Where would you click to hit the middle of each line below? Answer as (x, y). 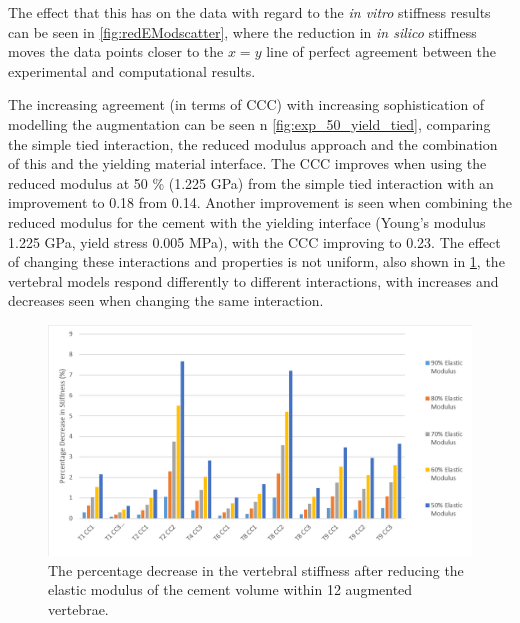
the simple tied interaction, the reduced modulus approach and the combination (253, 143)
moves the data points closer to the (116, 51)
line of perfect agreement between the (381, 51)
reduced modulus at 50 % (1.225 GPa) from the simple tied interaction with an (251, 182)
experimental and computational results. (132, 70)
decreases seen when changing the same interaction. (166, 300)
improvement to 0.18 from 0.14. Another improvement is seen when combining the (260, 202)
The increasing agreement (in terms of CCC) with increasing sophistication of (246, 104)
